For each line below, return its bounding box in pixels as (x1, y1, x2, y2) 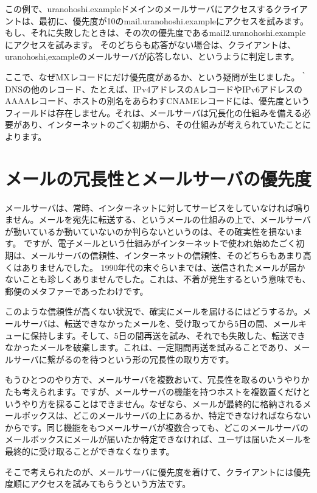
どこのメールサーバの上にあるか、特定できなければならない (72, 409, 311, 422)
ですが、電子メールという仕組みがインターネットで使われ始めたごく (24, 237, 296, 250)
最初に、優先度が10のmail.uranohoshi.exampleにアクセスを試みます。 (38, 14, 308, 27)
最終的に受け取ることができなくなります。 (5, 444, 175, 457)
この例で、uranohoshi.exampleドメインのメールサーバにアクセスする (5, 2, 274, 15)
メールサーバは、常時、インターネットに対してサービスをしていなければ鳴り (5, 201, 312, 214)
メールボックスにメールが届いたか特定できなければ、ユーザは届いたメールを (5, 433, 312, 446)
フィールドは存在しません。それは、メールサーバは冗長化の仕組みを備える (5, 106, 302, 119)
